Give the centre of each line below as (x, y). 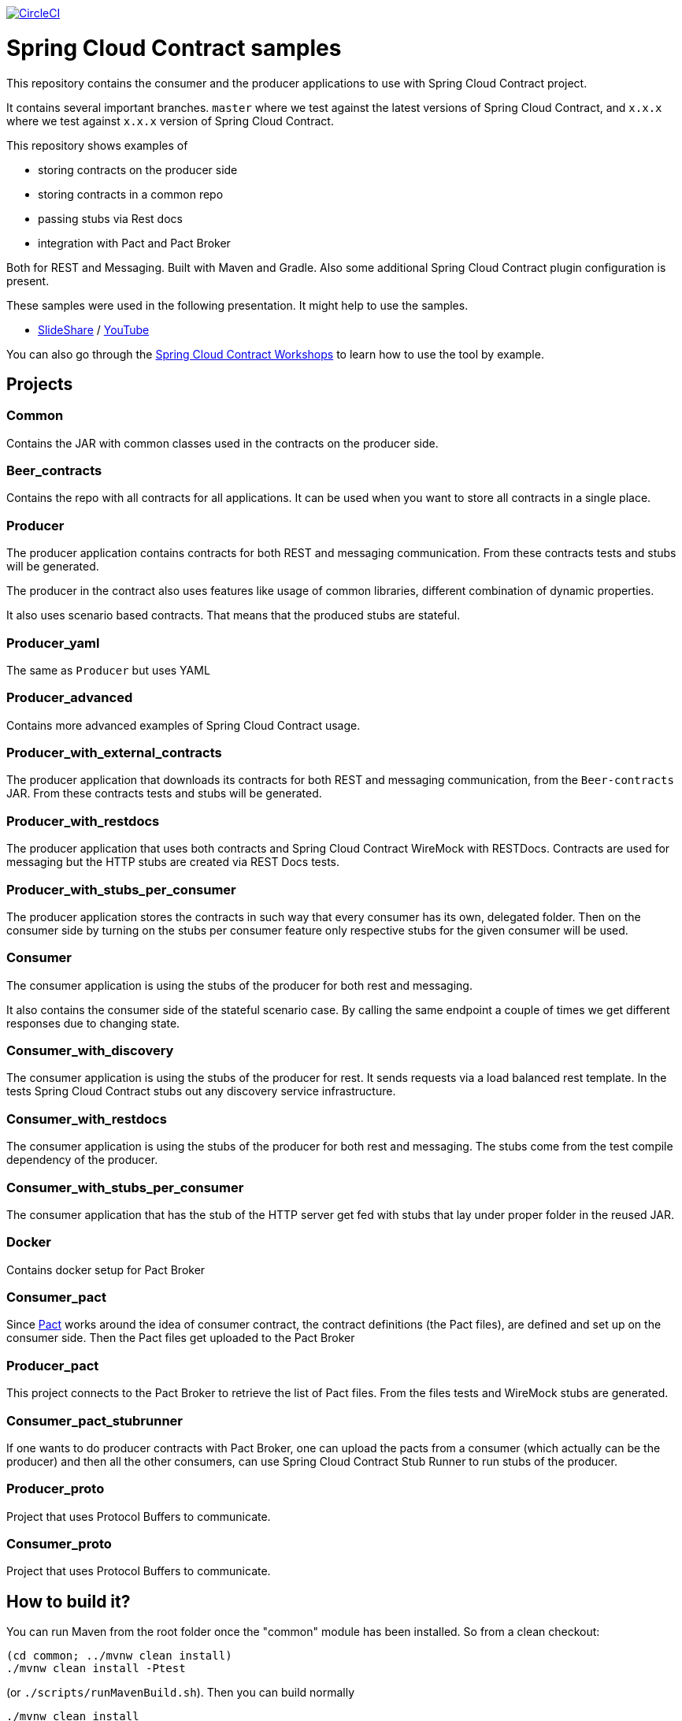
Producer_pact (53, 1365)
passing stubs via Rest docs (110, 218)
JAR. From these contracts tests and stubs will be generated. (164, 794)
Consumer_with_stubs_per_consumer (125, 1187)
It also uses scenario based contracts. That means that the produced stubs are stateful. (234, 615)
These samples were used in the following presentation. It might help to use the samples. (237, 305)
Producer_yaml (53, 643)
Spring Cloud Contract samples (174, 48)
